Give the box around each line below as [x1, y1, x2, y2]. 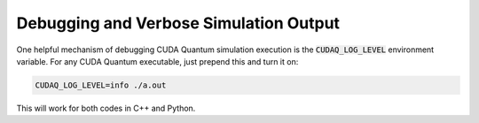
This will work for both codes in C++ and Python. [16, 103, 196, 113]
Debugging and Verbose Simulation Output [16, 13, 341, 33]
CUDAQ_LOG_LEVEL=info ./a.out [35, 80, 167, 90]
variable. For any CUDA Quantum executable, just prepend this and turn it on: [16, 56, 299, 66]
